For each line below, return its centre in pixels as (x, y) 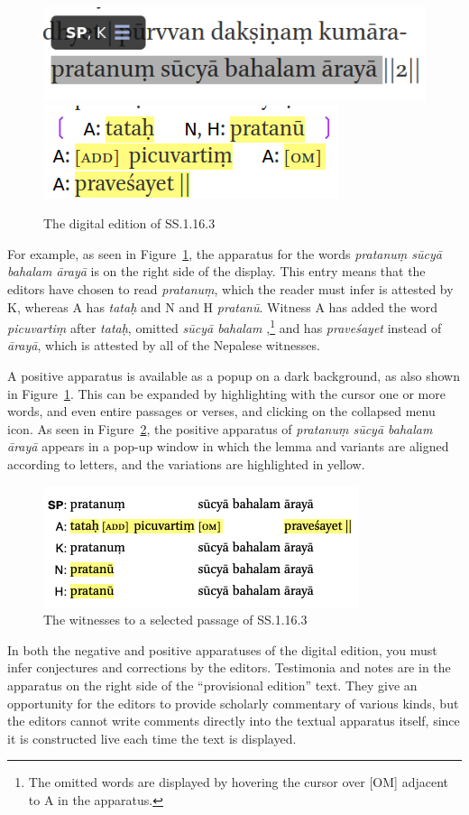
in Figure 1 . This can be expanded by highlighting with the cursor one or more (226, 393)
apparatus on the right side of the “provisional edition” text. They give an (212, 685)
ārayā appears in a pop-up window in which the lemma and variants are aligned (228, 446)
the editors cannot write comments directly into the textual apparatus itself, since (234, 721)
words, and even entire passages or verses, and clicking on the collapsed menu (221, 411)
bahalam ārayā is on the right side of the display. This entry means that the (216, 271)
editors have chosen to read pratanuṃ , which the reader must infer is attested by (230, 289)
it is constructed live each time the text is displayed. (152, 738)
